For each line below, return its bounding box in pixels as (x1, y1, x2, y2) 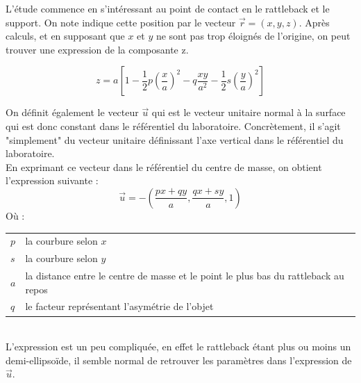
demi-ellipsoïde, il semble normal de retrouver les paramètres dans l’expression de (6, 352, 352, 367)
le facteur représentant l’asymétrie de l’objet (25, 299, 214, 313)
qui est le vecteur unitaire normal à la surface (151, 105, 346, 120)
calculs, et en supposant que (6, 28, 125, 43)
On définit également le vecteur (6, 105, 139, 120)
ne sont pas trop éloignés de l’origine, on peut (156, 28, 351, 43)
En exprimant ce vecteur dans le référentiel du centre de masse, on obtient (6, 159, 322, 174)
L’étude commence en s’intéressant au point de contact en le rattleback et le (6, 1, 330, 15)
